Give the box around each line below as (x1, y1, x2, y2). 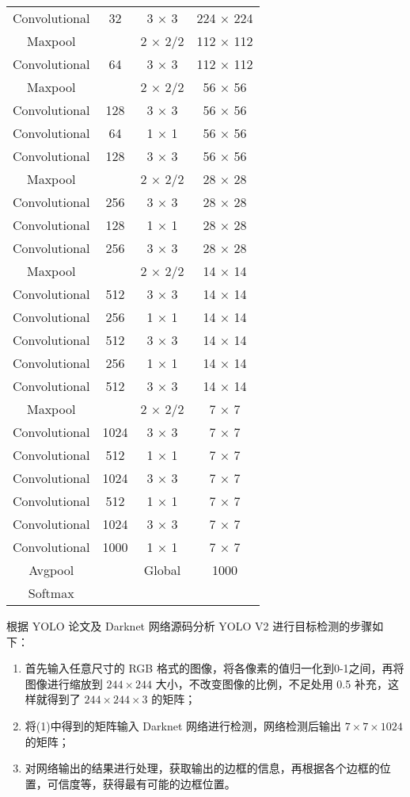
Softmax (28, 584, 74, 602)
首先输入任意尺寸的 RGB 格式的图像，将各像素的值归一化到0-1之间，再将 (25, 660, 404, 676)
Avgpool (28, 561, 74, 579)
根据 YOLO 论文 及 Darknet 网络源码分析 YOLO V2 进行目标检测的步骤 (6, 618, 373, 634)
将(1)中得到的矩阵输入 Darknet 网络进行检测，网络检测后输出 (25, 717, 342, 734)
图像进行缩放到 (25, 675, 103, 692)
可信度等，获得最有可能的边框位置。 (47, 775, 236, 791)
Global (143, 561, 181, 579)
